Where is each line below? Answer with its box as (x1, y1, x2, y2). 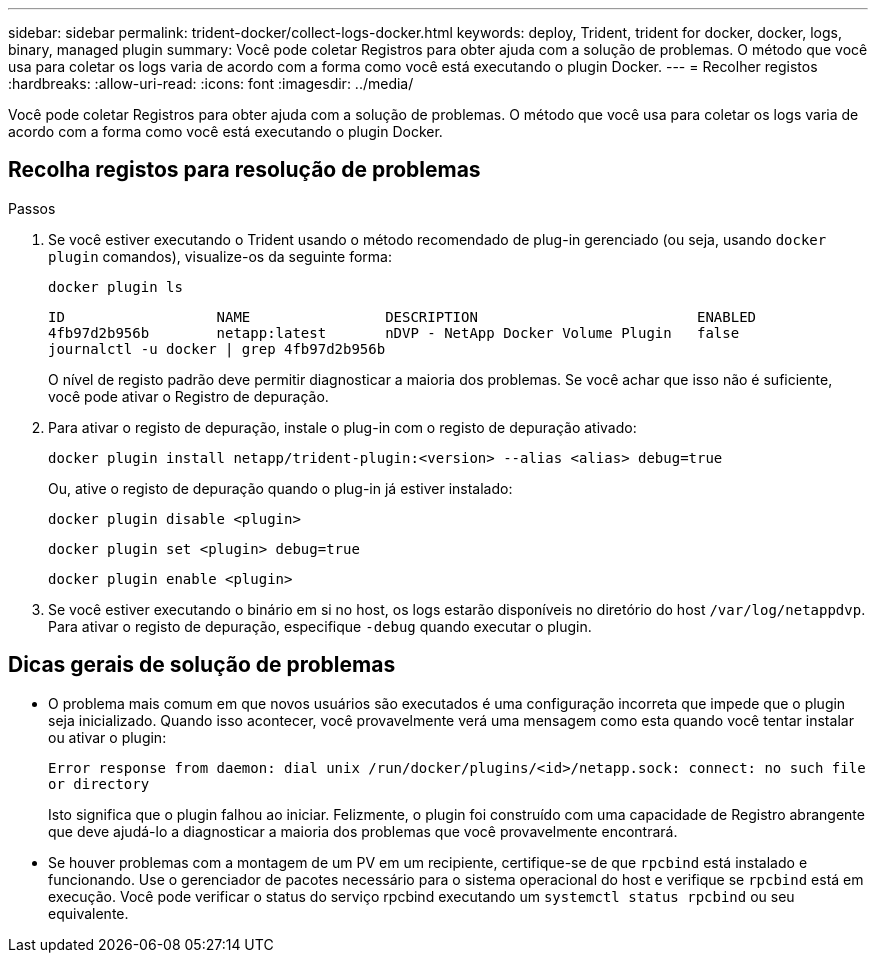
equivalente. (48, 904, 129, 922)
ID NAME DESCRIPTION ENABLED (48, 308, 757, 325)
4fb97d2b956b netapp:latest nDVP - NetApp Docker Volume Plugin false (48, 324, 740, 341)
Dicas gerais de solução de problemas (8, 652, 396, 678)
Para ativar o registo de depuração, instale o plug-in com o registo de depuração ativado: (48, 418, 637, 436)
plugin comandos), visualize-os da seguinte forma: (48, 247, 392, 265)
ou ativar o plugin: (48, 728, 167, 746)
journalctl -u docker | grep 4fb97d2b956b (48, 340, 386, 357)
